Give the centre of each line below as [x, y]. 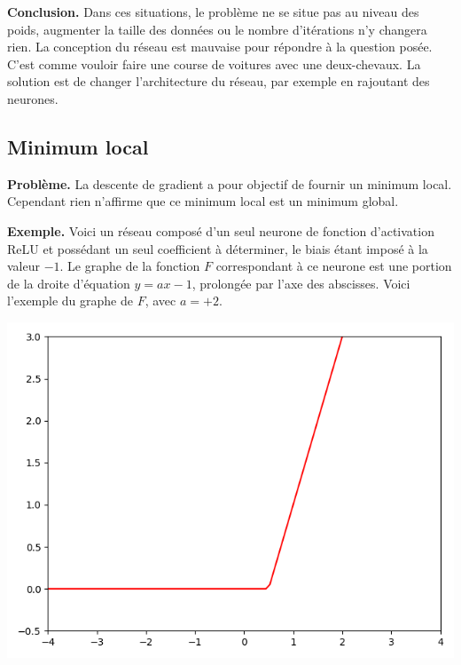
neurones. [33, 98]
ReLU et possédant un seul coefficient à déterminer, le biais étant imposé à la [218, 248]
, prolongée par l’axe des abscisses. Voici [301, 283]
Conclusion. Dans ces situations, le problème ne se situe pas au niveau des [213, 12]
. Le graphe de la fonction [130, 266]
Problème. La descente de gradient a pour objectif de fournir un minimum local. [230, 183]
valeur [23, 266]
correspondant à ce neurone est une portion [334, 266]
